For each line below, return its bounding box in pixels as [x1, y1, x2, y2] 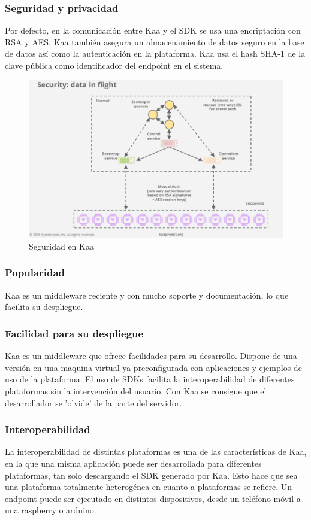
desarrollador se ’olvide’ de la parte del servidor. [5, 396, 182, 409]
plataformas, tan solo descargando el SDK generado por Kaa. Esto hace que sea [5, 469, 298, 481]
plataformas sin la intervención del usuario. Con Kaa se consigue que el [5, 384, 267, 397]
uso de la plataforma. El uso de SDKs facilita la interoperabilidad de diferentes [5, 373, 295, 385]
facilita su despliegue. [5, 300, 83, 313]
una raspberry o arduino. [5, 504, 96, 516]
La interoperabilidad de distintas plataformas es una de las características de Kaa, [5, 445, 307, 458]
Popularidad [5, 265, 65, 280]
